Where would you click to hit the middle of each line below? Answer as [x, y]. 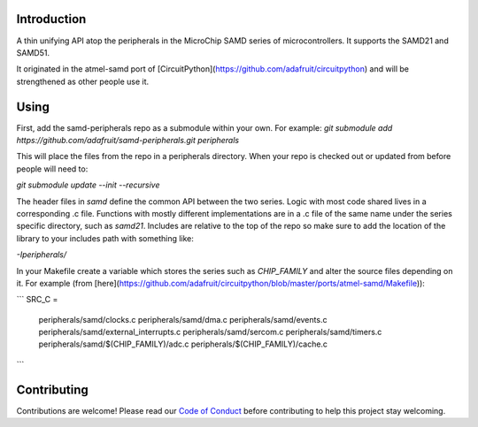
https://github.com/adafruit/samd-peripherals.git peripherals [127, 140]
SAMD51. [33, 52]
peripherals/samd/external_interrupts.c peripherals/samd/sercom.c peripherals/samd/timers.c [210, 332]
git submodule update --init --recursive [88, 185]
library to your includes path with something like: [105, 238]
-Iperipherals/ [42, 255]
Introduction [51, 19]
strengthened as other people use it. [83, 81]
